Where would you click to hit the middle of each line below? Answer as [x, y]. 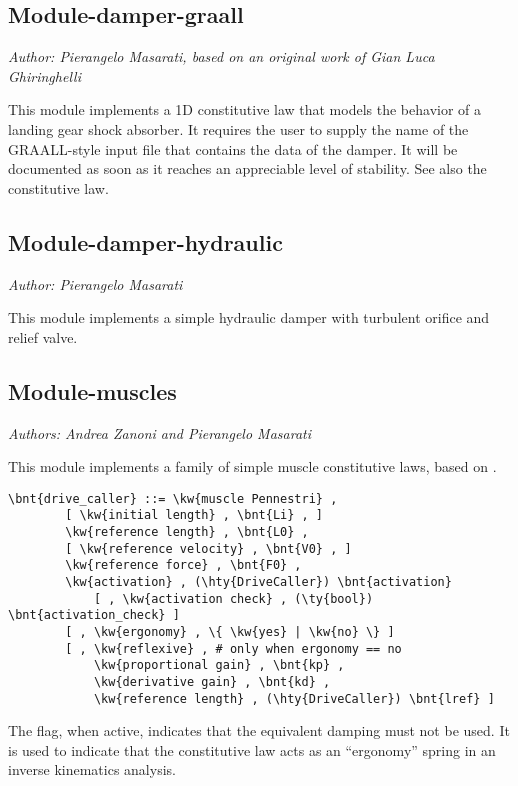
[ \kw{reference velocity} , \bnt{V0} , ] [208, 548]
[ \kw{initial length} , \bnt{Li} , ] [194, 515]
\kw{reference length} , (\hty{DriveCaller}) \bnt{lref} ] [294, 698]
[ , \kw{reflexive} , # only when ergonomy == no [233, 648]
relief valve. [43, 336]
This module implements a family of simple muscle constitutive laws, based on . [252, 466]
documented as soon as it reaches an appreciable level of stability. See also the [247, 168]
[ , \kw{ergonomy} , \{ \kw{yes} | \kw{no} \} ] [230, 631]
